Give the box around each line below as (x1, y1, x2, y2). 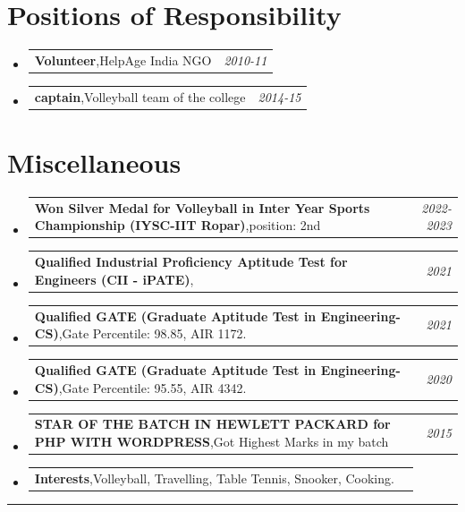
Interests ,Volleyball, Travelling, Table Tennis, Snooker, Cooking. (34, 468, 394, 487)
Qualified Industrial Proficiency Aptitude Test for (34, 252, 348, 271)
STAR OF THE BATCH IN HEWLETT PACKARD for (34, 414, 391, 433)
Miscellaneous (7, 144, 182, 180)
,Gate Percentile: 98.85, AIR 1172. (58, 324, 247, 343)
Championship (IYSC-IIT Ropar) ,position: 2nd (34, 216, 321, 235)
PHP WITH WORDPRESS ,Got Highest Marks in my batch (34, 432, 389, 451)
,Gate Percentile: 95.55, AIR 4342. (58, 378, 247, 397)
